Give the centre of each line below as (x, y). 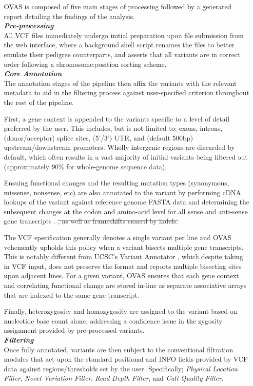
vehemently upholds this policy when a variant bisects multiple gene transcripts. (124, 247)
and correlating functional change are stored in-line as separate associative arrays (125, 285)
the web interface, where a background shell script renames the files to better (119, 45)
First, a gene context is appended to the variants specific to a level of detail (117, 118)
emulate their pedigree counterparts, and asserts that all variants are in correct (122, 54)
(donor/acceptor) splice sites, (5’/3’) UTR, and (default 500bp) (98, 137)
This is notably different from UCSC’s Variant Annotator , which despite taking (124, 256)
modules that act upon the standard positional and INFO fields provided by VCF (126, 359)
